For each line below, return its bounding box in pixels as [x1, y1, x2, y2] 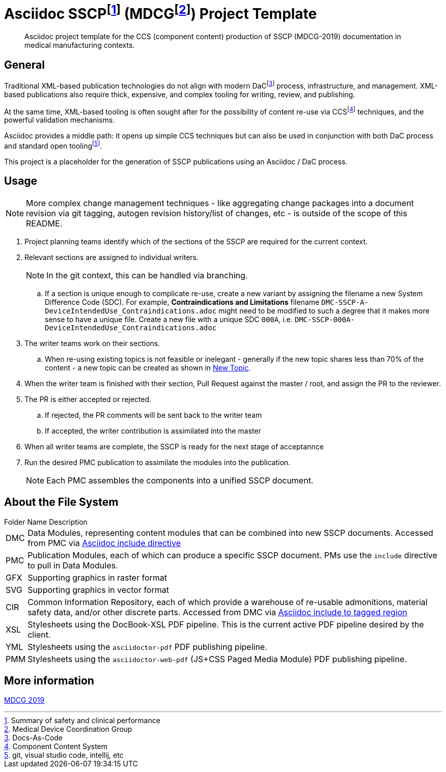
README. [26, 218, 63, 228]
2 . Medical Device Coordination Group [4, 725, 132, 734]
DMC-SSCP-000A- [294, 315, 355, 324]
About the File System [4, 496, 119, 509]
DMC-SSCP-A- [321, 298, 369, 306]
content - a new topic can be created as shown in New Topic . [45, 363, 251, 372]
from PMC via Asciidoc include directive [27, 537, 181, 548]
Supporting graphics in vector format [27, 584, 169, 595]
